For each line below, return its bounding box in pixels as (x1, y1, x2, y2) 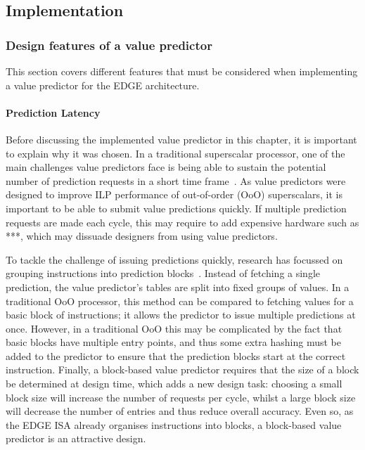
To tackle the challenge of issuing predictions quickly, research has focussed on (6, 252, 343, 266)
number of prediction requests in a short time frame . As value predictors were (6, 173, 346, 188)
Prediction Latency (6, 105, 101, 120)
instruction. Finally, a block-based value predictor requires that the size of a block (6, 362, 359, 377)
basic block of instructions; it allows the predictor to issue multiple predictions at (6, 307, 356, 322)
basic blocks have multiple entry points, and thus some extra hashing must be (6, 335, 341, 349)
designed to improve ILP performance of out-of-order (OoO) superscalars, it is (6, 187, 342, 202)
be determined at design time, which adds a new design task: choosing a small (6, 376, 342, 391)
